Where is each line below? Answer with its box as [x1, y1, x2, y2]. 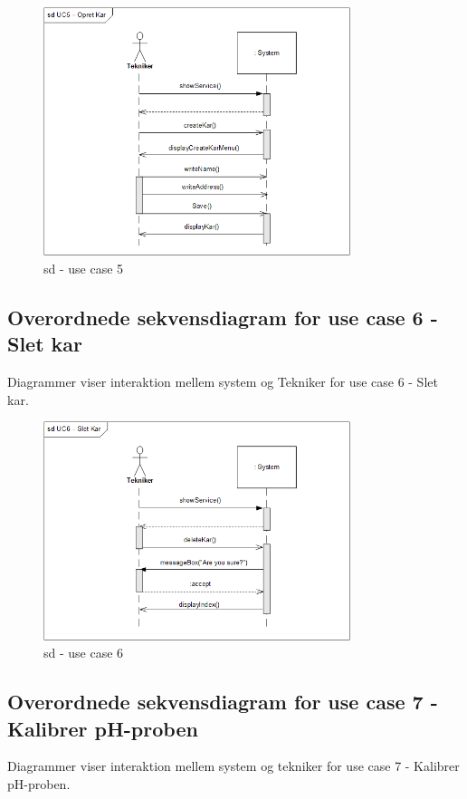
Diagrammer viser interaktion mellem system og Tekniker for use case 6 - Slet [7, 372, 438, 391]
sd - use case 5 [43, 258, 124, 277]
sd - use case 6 [43, 643, 124, 662]
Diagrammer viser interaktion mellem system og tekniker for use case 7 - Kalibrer [7, 756, 460, 775]
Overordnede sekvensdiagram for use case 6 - [7, 303, 438, 331]
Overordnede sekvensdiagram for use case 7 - [7, 688, 438, 716]
